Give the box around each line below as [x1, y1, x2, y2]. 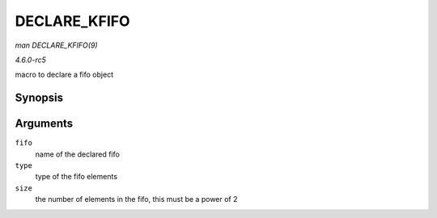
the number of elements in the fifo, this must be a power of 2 [35, 195, 238, 204]
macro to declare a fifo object [15, 69, 113, 80]
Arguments [15, 117, 74, 131]
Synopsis [15, 91, 64, 105]
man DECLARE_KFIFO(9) [15, 40, 98, 50]
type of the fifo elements [35, 172, 117, 182]
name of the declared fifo [35, 149, 121, 159]
